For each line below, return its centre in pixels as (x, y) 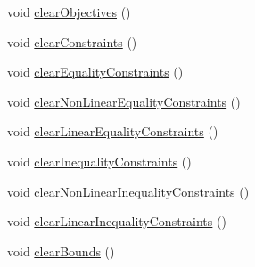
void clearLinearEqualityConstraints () (113, 131)
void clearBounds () (61, 251)
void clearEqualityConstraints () (95, 72)
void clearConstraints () (72, 41)
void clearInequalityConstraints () (99, 161)
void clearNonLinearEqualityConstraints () (124, 101)
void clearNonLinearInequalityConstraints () (128, 191)
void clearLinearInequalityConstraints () (117, 221)
